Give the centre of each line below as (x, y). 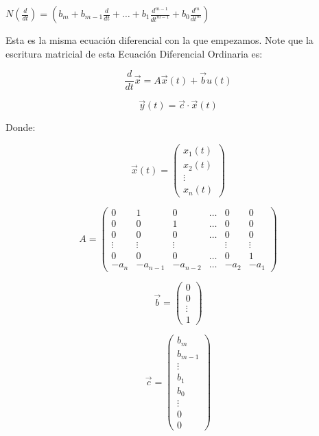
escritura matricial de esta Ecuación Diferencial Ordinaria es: (134, 53)
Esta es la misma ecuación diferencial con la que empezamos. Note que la (159, 40)
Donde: (21, 127)
